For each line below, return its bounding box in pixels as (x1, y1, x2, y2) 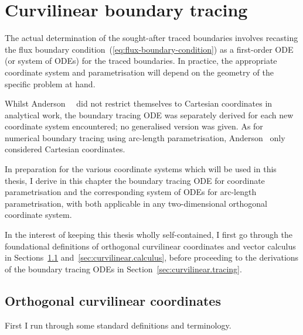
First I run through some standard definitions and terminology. (5, 319, 231, 331)
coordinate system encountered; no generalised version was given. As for (5, 120, 263, 132)
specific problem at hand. (5, 77, 96, 90)
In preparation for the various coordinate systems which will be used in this (5, 163, 277, 175)
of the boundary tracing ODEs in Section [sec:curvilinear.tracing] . (5, 262, 242, 275)
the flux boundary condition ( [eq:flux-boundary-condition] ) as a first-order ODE (5, 43, 294, 55)
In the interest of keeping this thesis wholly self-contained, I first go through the (5, 228, 292, 241)
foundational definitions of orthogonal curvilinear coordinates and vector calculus (5, 240, 296, 252)
